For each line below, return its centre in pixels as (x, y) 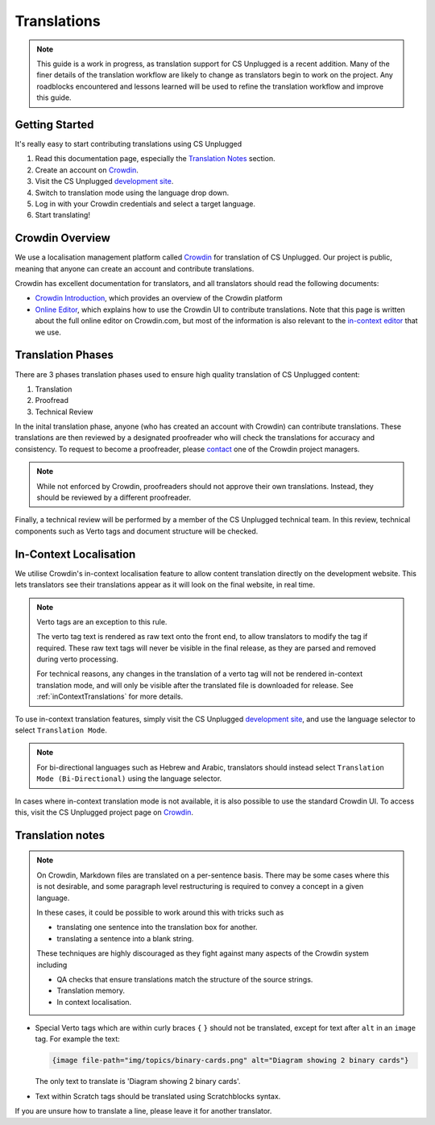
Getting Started (54, 125)
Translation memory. (91, 990)
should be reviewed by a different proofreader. (114, 498)
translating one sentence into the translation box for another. (157, 928)
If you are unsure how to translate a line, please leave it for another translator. (143, 1111)
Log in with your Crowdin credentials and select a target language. (145, 203)
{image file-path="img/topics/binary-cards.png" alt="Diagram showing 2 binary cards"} (230, 1061)
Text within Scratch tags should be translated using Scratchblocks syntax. (158, 1096)
